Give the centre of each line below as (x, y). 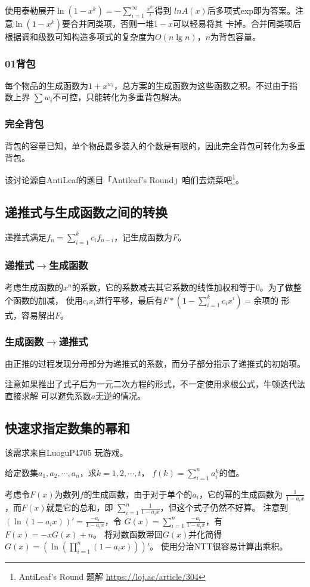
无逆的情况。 (121, 395)
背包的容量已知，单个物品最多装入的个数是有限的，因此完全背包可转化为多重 (155, 146)
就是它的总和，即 (80, 507)
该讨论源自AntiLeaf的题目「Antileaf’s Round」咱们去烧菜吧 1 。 (125, 179)
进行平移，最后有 (130, 300)
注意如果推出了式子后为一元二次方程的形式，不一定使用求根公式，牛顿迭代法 (155, 383)
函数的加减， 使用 (48, 300)
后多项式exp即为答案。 (251, 10)
